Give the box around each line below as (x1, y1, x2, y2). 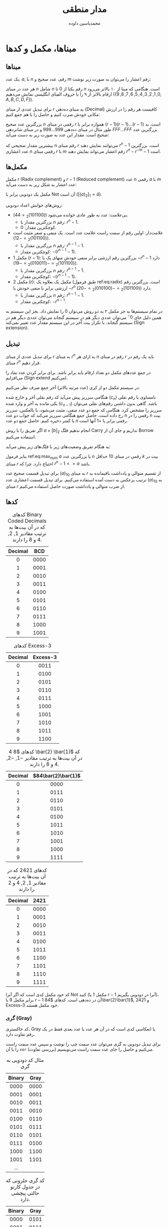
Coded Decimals (7, 517, 47, 524)
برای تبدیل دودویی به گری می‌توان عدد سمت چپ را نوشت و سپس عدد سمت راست (5, 1041, 161, 1047)
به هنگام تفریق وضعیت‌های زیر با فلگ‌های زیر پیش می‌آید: (5, 443, 111, 449)
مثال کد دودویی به (6, 1057, 44, 1064)
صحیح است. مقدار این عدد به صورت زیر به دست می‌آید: (5, 132, 109, 138)
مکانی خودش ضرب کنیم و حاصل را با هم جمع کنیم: (5, 111, 100, 117)
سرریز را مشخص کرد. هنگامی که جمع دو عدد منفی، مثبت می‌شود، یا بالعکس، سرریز (5, 407, 162, 413)
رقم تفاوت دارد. (5, 1031, 35, 1037)
